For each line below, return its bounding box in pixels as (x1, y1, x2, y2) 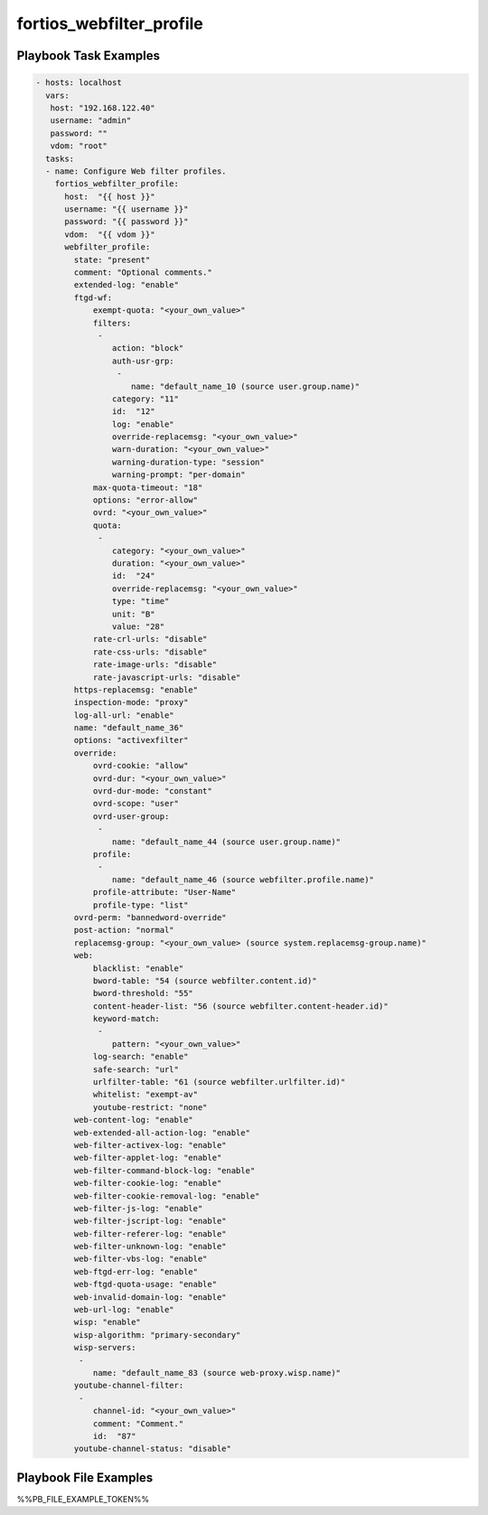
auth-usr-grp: (111, 355, 175, 366)
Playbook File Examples (16, 1470, 154, 1485)
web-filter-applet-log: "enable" (73, 1153, 222, 1163)
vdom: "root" (50, 141, 108, 151)
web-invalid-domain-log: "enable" (73, 1292, 227, 1302)
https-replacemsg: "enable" (73, 684, 199, 695)
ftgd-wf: (73, 292, 113, 303)
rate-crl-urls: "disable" (92, 634, 208, 645)
